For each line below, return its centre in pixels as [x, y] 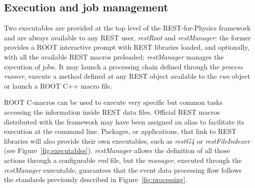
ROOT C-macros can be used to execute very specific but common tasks [113, 102]
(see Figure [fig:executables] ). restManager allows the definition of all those [117, 150]
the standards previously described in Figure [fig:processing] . [96, 179]
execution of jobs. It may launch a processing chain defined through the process [123, 66]
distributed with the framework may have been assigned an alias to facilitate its [124, 121]
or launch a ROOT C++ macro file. [58, 85]
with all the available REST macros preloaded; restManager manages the [114, 56]
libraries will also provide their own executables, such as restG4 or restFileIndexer [127, 141]
